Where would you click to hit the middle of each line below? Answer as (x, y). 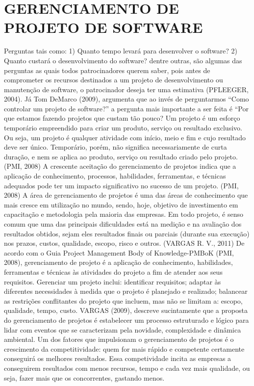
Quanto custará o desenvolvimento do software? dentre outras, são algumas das (123, 60)
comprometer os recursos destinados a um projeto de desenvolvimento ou (114, 80)
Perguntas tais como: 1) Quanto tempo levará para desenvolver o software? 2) (121, 51)
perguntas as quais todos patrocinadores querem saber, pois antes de (107, 70)
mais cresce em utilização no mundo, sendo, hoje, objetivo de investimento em (121, 204)
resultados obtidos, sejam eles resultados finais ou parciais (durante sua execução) (127, 233)
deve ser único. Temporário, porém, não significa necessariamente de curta (115, 147)
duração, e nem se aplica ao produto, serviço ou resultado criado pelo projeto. (121, 156)
